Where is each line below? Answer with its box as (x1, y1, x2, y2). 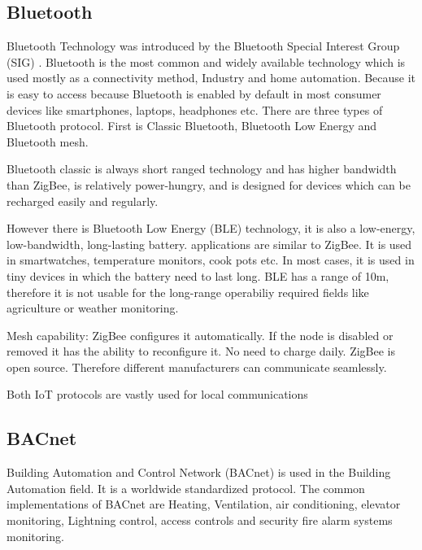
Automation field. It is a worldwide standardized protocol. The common (7, 479, 365, 496)
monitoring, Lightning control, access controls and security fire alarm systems (7, 512, 393, 529)
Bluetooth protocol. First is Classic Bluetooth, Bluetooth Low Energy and (7, 117, 377, 134)
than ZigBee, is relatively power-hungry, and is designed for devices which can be (7, 176, 411, 193)
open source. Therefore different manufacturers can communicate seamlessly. (7, 358, 387, 375)
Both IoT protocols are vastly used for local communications (7, 386, 308, 403)
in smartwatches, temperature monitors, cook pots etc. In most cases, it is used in (7, 251, 415, 268)
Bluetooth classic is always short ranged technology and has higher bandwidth (7, 160, 397, 177)
